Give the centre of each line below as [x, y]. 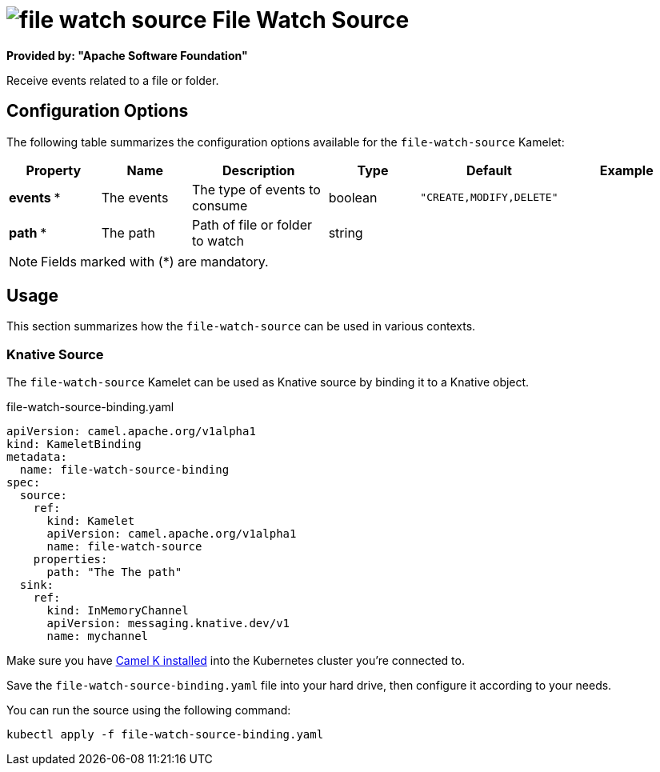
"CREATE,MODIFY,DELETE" [489, 198]
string [346, 232]
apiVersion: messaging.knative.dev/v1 [168, 624]
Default [489, 170]
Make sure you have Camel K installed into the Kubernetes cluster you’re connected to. [236, 661]
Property [54, 170]
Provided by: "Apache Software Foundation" [127, 55]
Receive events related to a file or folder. [113, 80]
